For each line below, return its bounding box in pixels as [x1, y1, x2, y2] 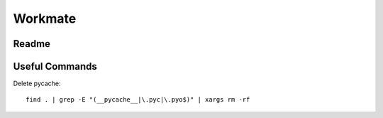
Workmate [13, 11, 77, 26]
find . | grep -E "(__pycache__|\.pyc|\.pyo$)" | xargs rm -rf [26, 96, 250, 104]
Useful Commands [13, 60, 97, 73]
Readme [13, 38, 51, 50]
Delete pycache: [13, 79, 61, 88]
